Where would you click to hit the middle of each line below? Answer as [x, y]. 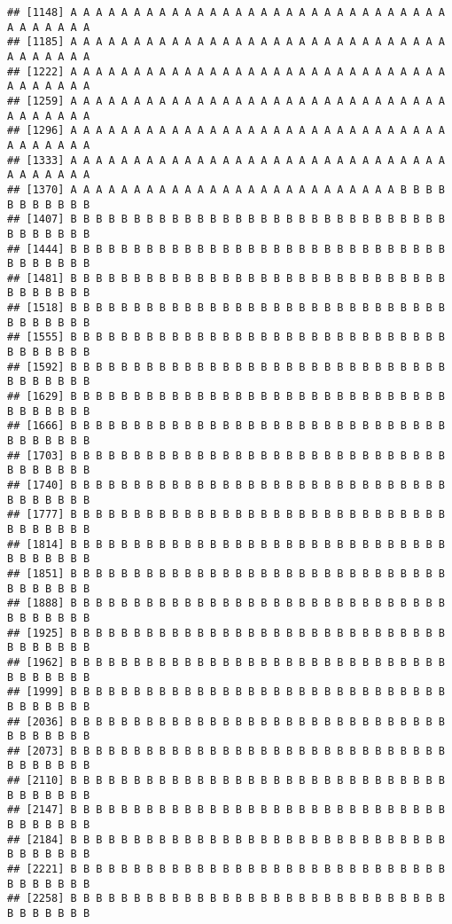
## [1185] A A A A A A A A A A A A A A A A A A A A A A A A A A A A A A [226, 42]
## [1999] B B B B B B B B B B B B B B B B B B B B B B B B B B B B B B [226, 692]
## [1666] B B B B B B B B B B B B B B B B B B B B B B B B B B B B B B [226, 426]
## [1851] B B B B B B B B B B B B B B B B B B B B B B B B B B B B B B [226, 573]
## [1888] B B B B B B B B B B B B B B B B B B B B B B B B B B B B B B [226, 603]
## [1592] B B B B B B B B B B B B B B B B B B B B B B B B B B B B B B [226, 367]
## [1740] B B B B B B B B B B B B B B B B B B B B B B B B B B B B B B [226, 485]
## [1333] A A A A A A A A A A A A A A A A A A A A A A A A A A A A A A [226, 160]
